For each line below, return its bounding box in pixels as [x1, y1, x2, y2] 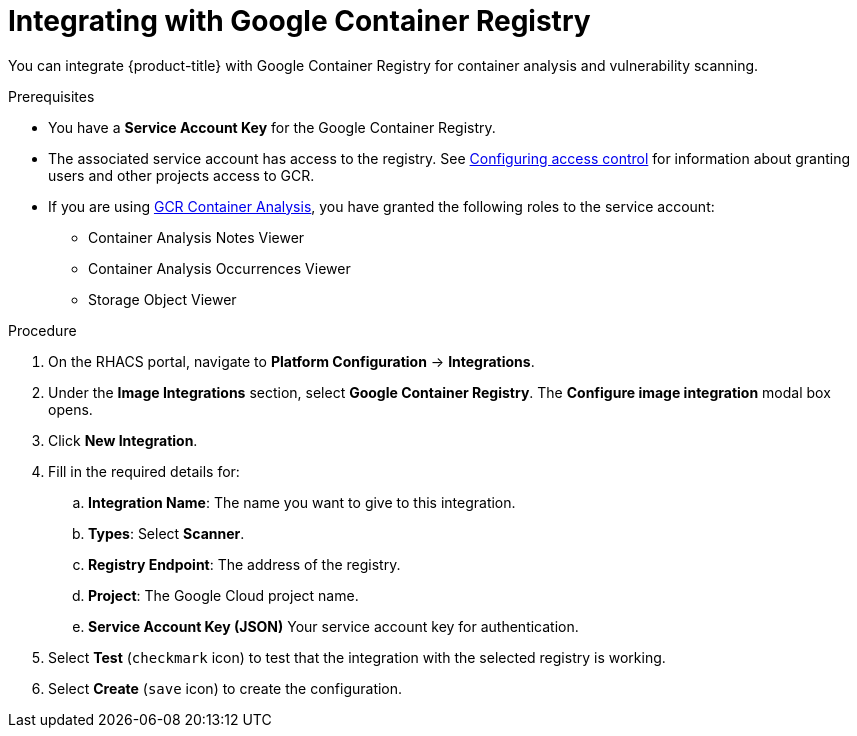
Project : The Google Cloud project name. [88, 586, 359, 604]
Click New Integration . [48, 431, 198, 449]
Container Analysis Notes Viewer [88, 228, 305, 246]
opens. [48, 400, 93, 418]
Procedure [8, 321, 77, 339]
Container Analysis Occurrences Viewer [88, 259, 351, 277]
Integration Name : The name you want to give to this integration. [88, 493, 516, 511]
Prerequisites [8, 87, 95, 105]
